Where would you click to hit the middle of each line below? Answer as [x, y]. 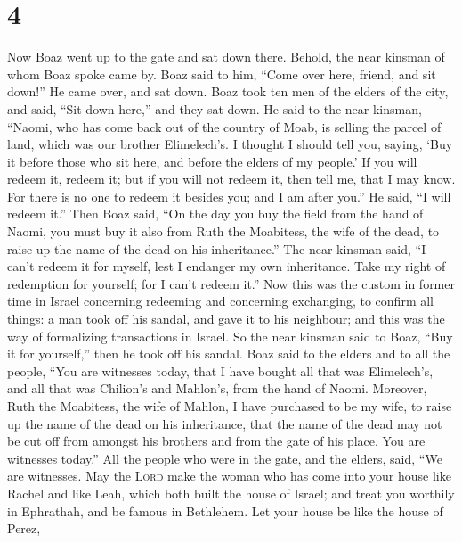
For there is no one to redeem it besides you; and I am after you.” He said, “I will [229, 196]
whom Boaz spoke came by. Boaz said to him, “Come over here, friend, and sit [222, 74]
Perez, [24, 528]
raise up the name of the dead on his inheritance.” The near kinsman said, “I [217, 248]
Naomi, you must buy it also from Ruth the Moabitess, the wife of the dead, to [223, 231]
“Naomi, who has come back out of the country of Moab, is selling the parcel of [224, 126]
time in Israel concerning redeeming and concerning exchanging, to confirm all [220, 301]
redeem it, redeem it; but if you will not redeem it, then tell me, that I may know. [231, 179]
